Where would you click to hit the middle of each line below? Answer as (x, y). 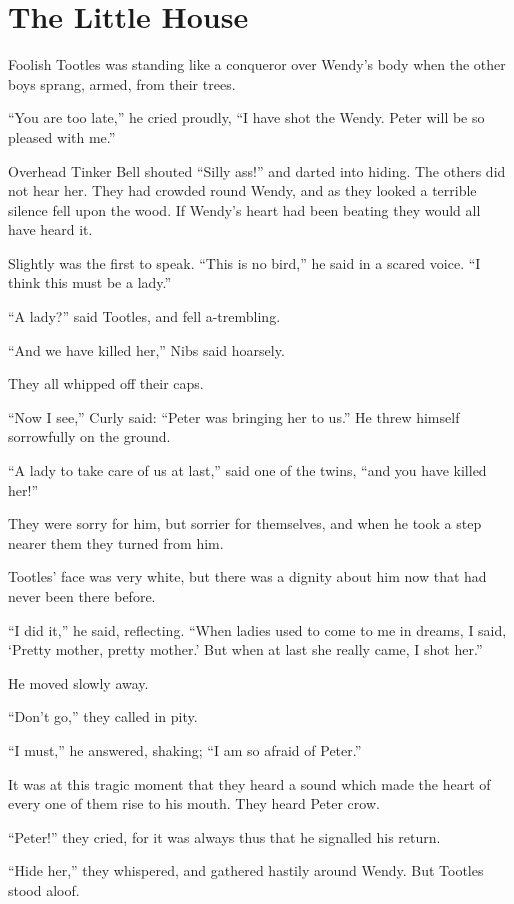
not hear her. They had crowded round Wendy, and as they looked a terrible (242, 190)
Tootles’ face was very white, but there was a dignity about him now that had (247, 576)
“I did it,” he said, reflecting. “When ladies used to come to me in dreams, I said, (257, 629)
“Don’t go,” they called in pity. (103, 716)
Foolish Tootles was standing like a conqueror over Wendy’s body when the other (257, 64)
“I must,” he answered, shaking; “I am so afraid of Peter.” (185, 749)
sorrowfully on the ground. (89, 436)
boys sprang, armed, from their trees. (122, 83)
